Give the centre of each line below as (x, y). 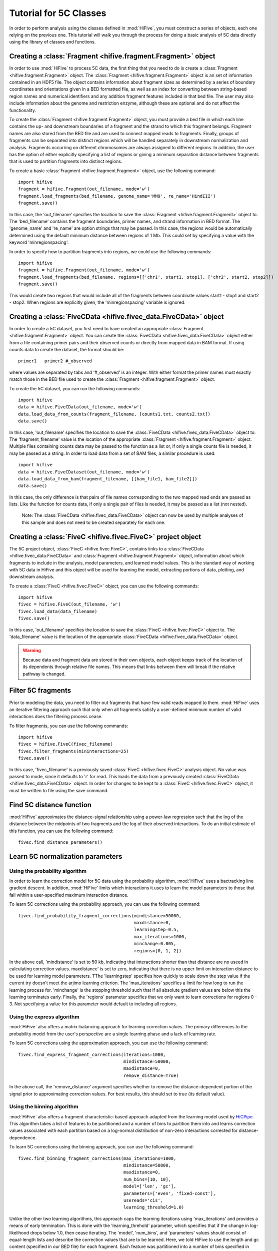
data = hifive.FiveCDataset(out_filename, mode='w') (84, 472)
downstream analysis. (32, 577)
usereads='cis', (143, 1200)
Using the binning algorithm (44, 1107)
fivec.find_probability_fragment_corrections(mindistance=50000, (100, 915)
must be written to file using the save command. (59, 790)
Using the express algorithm (44, 1017)
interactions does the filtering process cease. (56, 717)
